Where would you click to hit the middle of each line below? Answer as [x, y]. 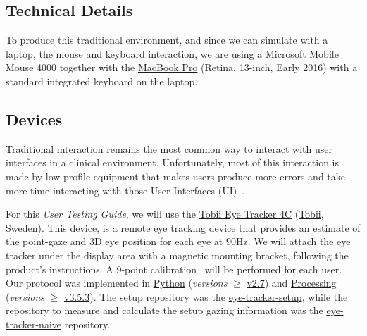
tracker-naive [34, 324]
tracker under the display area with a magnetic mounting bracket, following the [177, 255]
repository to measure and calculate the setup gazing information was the [164, 310]
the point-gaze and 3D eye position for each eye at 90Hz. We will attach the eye [178, 241]
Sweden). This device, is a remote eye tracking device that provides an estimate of [183, 227]
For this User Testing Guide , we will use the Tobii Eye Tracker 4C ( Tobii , [165, 214]
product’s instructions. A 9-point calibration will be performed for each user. [174, 269]
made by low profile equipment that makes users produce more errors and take [175, 176]
